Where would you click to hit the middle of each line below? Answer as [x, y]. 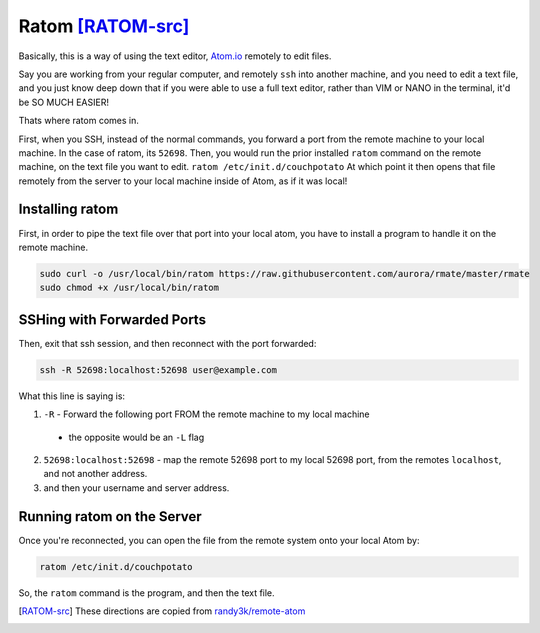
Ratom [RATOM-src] [104, 26]
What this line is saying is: [71, 396]
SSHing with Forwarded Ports [112, 319]
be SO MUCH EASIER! [64, 102]
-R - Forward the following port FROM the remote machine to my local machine [206, 414]
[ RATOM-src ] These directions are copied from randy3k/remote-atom [162, 611]
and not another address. [95, 474]
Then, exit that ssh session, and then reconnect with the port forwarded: [167, 343]
